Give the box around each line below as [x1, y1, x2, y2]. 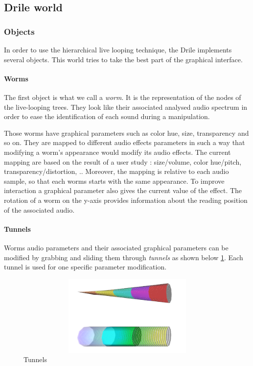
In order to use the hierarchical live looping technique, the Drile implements [4, 45, 232, 54]
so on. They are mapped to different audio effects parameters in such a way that [4, 137, 245, 147]
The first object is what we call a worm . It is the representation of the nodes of [4, 92, 241, 102]
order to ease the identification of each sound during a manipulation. [4, 111, 210, 122]
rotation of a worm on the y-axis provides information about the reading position [4, 195, 248, 205]
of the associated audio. [4, 204, 75, 215]
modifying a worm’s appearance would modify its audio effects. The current [4, 146, 231, 157]
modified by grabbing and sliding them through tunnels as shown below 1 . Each [4, 252, 243, 262]
